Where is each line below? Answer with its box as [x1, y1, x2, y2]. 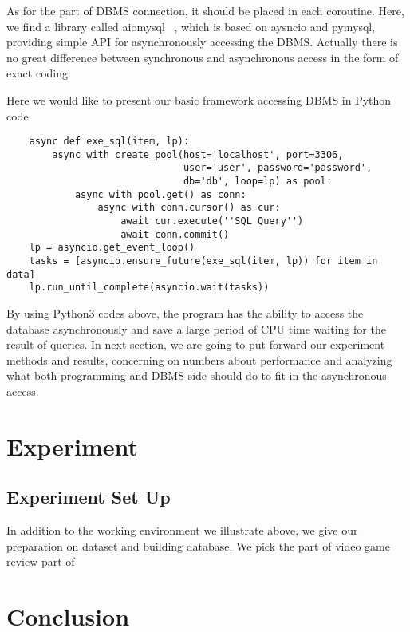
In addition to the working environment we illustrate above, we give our [6, 522, 358, 539]
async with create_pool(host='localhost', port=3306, [52, 148, 344, 160]
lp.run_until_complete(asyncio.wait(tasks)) [29, 282, 270, 294]
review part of [6, 553, 75, 570]
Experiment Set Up [6, 484, 171, 509]
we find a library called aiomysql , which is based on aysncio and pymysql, [6, 18, 376, 34]
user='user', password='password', [183, 162, 373, 174]
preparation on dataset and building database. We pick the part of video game [6, 537, 390, 554]
